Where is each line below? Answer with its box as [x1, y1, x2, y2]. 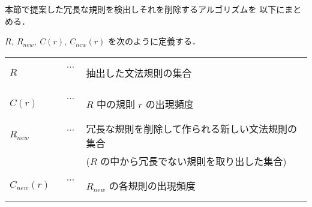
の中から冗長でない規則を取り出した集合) [100, 154, 287, 168]
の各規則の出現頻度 [109, 178, 196, 193]
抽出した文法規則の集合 [86, 65, 192, 80]
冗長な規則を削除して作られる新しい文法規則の [86, 121, 297, 136]
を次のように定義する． [108, 35, 201, 47]
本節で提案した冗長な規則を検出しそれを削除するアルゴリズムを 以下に [5, 3, 285, 15]
